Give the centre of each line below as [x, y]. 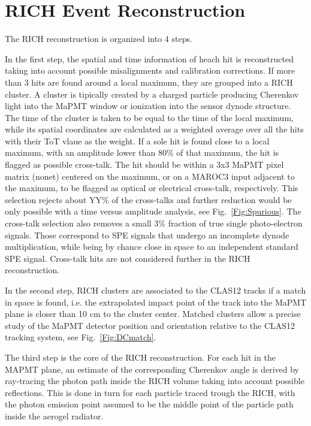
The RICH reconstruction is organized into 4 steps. [99, 39]
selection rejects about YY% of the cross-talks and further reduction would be [148, 199]
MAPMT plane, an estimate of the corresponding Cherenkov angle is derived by [152, 369]
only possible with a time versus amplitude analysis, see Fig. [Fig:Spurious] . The [153, 211]
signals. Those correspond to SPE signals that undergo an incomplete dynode [147, 235]
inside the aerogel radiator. [54, 416]
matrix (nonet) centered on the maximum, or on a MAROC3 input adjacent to [150, 176]
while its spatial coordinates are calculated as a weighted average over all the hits [154, 129]
